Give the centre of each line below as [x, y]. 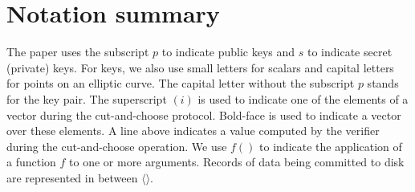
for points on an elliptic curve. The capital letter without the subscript [181, 83]
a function [31, 162]
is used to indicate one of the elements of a [303, 98]
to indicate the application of [331, 146]
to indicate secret [350, 52]
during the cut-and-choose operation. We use [117, 146]
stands [383, 83]
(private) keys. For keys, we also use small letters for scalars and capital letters [200, 67]
